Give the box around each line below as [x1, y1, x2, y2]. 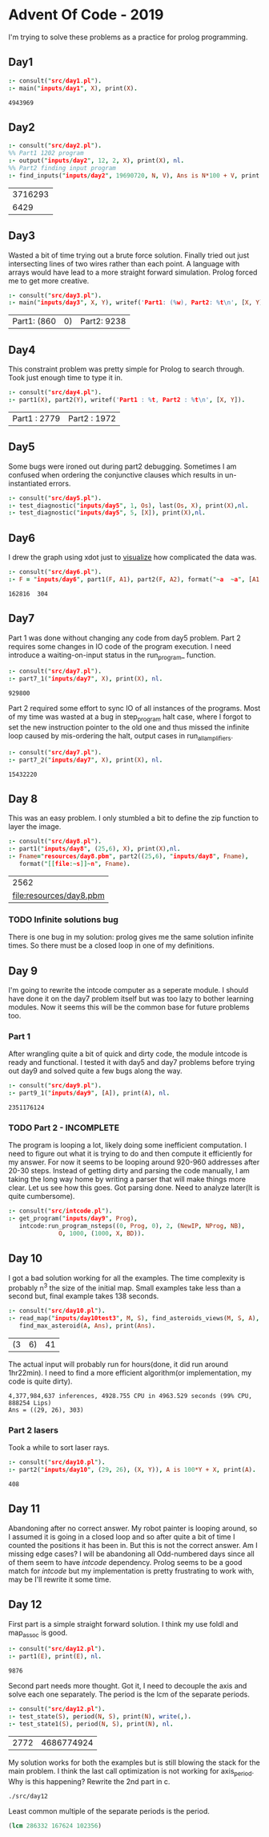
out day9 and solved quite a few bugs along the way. [8, 1066, 183, 1076]
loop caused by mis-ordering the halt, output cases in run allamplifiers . [8, 730, 234, 742]
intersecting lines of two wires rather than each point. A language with [8, 258, 240, 268]
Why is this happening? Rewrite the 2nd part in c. [8, 1776, 171, 1786]
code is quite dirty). [8, 1376, 73, 1386]
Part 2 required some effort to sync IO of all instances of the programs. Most [8, 704, 261, 713]
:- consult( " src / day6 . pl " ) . [8, 568, 102, 576]
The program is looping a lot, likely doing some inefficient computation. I [8, 1140, 247, 1150]
